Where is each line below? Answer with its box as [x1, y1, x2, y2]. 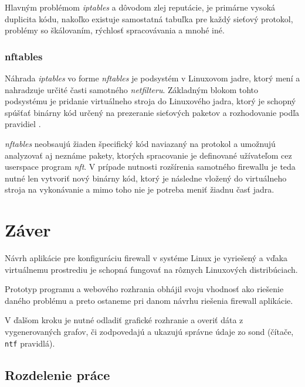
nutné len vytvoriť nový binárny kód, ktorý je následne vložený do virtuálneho [5, 172, 287, 184]
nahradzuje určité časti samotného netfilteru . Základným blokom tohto [5, 83, 259, 95]
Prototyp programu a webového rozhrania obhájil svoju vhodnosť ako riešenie [5, 283, 284, 295]
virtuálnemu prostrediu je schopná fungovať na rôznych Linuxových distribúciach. [5, 263, 298, 275]
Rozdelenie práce [5, 365, 110, 383]
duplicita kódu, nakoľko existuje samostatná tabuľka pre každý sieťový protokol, [5, 12, 293, 25]
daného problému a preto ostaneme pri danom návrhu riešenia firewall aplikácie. [5, 294, 293, 306]
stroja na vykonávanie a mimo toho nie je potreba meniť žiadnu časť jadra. [5, 183, 274, 196]
